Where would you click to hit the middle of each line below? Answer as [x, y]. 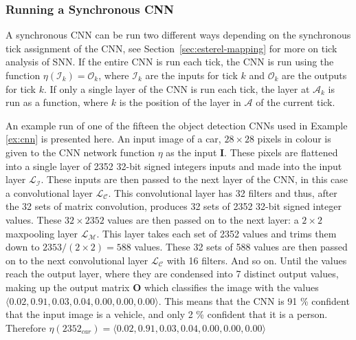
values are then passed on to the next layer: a [203, 219]
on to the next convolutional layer [77, 260]
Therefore [26, 327]
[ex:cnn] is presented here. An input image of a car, [113, 139]
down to [23, 247]
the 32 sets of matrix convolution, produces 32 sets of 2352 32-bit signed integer [174, 206]
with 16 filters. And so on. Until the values [257, 260]
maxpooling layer [42, 233]
